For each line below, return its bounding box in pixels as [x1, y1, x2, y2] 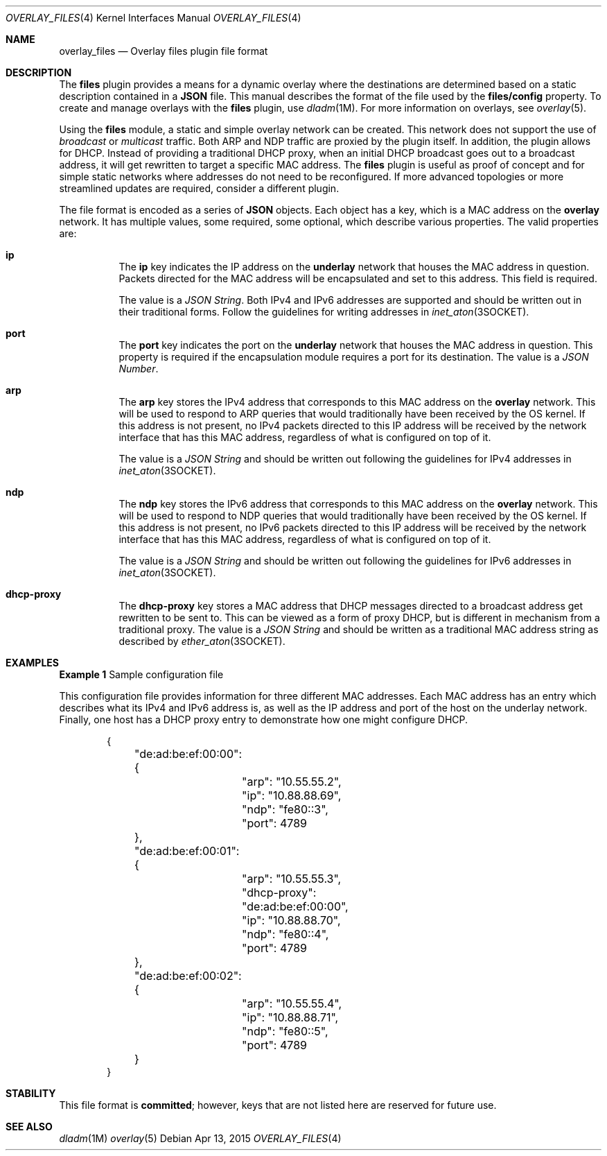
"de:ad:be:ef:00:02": [134, 969, 242, 983]
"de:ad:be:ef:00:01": [134, 844, 240, 858]
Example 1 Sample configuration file [59, 668, 224, 680]
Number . [118, 363, 159, 374]
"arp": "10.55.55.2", [242, 775, 342, 788]
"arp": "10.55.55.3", [242, 872, 342, 886]
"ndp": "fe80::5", [242, 1024, 328, 1038]
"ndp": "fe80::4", [242, 927, 329, 941]
